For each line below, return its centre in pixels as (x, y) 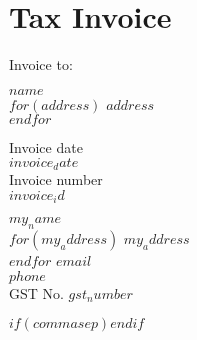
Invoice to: (41, 64)
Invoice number (56, 179)
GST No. (36, 292)
